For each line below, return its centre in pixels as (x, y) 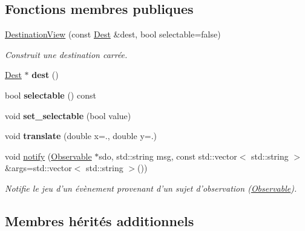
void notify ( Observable (48, 156)
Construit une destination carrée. (66, 54)
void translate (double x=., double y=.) (81, 136)
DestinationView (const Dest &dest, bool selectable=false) (113, 34)
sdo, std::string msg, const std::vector (168, 156)
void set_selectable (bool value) (68, 115)
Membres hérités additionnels (100, 220)
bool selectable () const (51, 95)
